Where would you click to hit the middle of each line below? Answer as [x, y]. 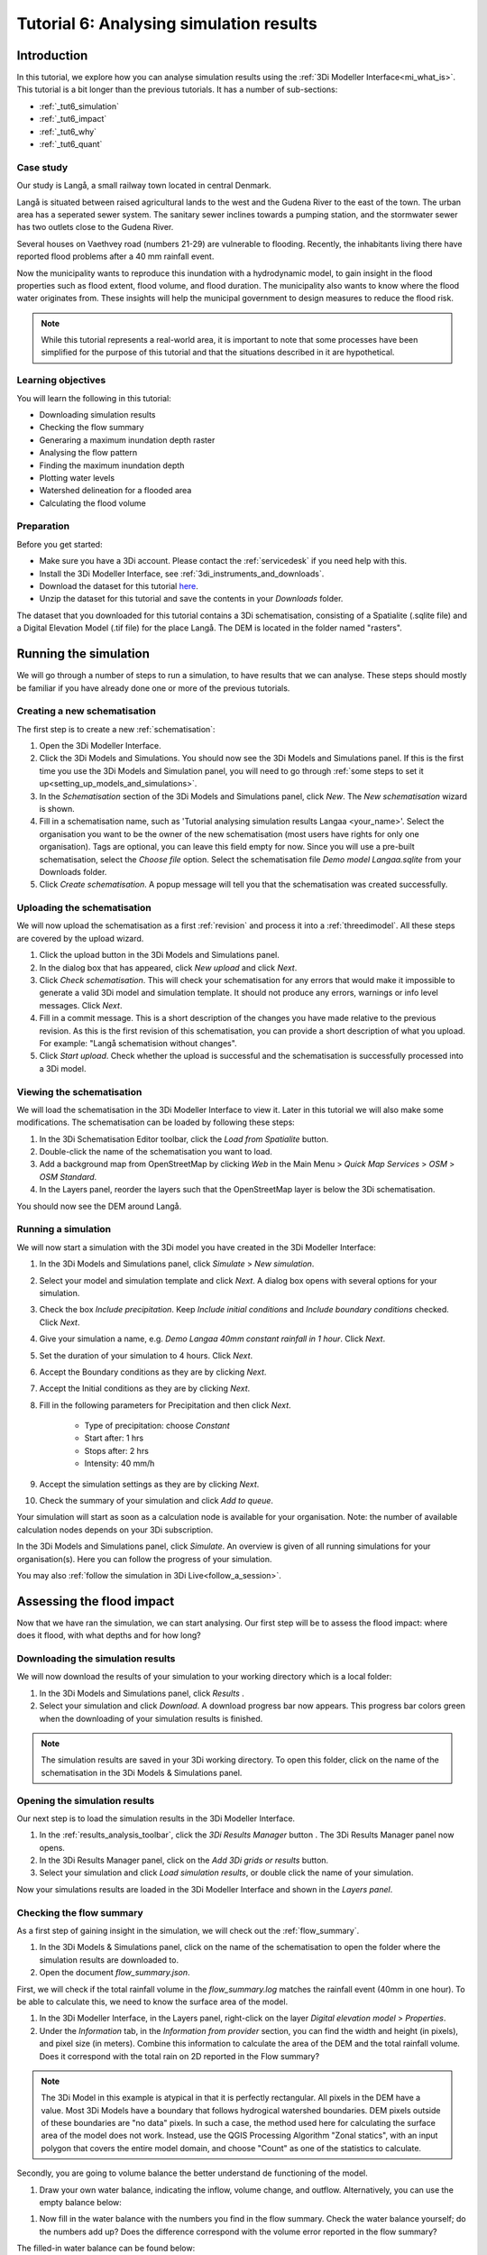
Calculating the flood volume [92, 503]
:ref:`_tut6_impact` [73, 119]
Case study [42, 167]
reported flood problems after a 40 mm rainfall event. [115, 256]
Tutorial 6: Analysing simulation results [167, 23]
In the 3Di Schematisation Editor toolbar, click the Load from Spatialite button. [184, 1139]
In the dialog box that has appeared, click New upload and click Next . [168, 967]
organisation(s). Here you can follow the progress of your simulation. [144, 1559]
